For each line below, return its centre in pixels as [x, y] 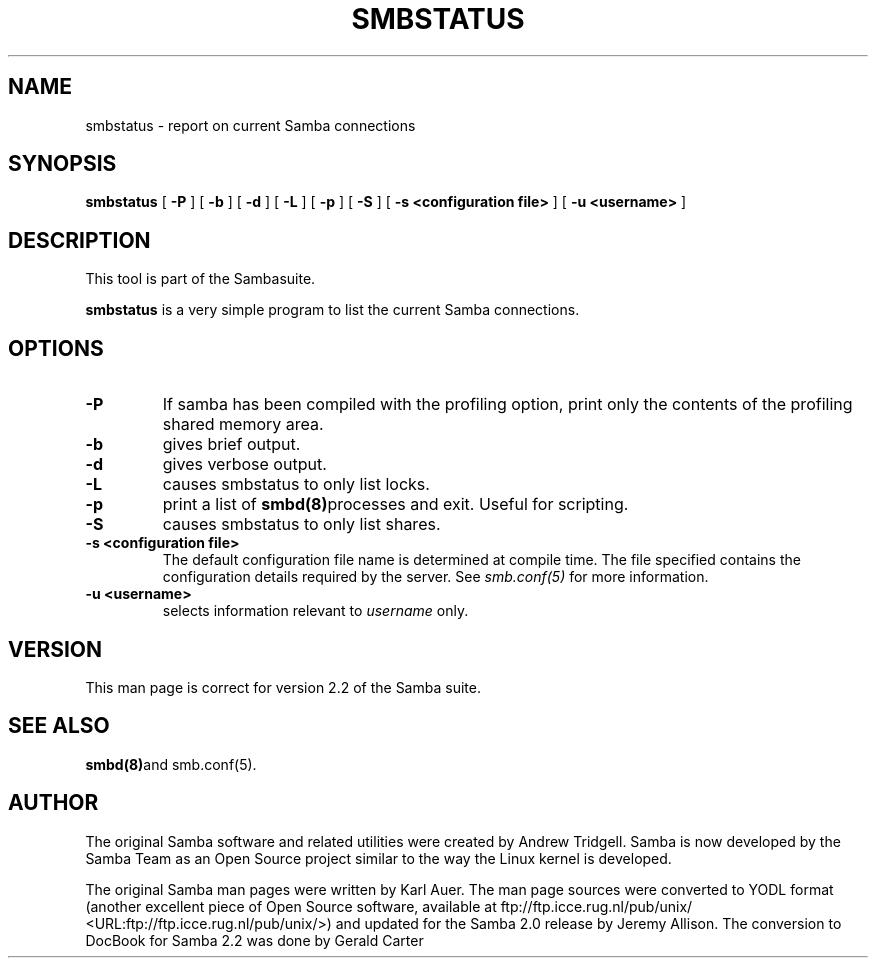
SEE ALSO [59, 726]
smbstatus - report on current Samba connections [250, 125]
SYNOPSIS [62, 164]
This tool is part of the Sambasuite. [200, 279]
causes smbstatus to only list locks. [296, 484]
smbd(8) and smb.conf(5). [171, 764]
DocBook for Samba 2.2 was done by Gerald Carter [254, 940]
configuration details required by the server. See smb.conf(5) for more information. [435, 577]
